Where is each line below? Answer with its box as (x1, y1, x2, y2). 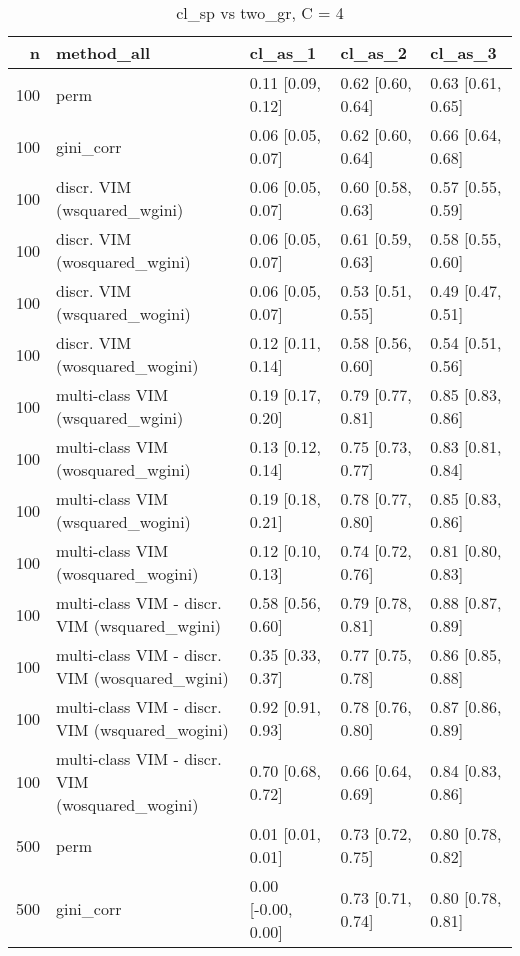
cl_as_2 (340, 41, 407, 64)
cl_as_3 (430, 41, 497, 64)
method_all (56, 41, 151, 64)
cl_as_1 (249, 41, 317, 64)
